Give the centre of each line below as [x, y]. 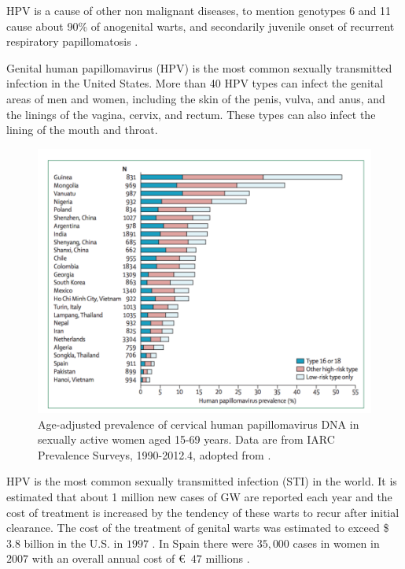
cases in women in [336, 543]
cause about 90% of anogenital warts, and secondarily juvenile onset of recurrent [201, 26]
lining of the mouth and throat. [82, 130]
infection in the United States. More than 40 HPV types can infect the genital [195, 83]
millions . [228, 558]
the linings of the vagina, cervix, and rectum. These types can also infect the [191, 114]
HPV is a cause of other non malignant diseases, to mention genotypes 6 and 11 [199, 10]
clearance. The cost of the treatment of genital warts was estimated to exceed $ [198, 528]
